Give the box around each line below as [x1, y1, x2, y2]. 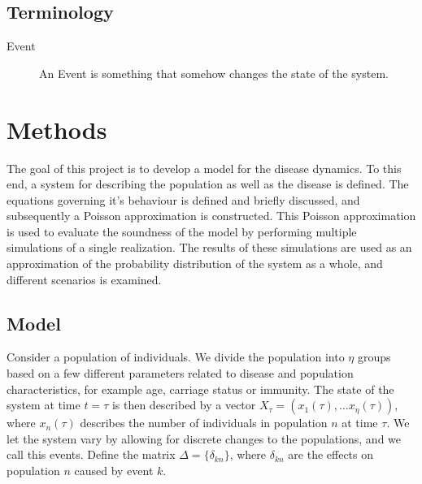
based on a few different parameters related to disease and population [7, 365, 354, 382]
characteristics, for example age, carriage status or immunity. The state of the [7, 380, 394, 397]
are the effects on [288, 446, 374, 463]
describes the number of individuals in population [80, 414, 328, 431]
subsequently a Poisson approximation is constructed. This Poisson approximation [7, 207, 416, 224]
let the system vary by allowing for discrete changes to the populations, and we [7, 430, 402, 447]
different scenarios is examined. [7, 270, 162, 287]
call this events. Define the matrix [7, 446, 176, 463]
